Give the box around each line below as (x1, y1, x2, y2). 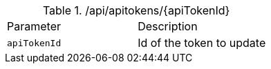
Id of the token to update (138, 36, 266, 50)
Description (138, 19, 198, 33)
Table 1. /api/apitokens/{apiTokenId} (42, 3, 230, 17)
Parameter (7, 19, 61, 33)
